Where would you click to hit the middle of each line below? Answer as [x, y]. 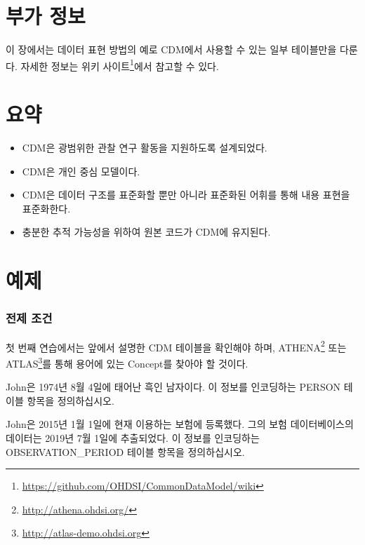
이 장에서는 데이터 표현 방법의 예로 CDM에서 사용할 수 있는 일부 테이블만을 [171, 49]
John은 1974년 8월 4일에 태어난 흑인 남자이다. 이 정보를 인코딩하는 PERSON [173, 387]
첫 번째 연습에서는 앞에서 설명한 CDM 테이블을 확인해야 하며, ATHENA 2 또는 [176, 346]
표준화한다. [46, 208]
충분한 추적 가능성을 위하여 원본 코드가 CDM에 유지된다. [146, 232]
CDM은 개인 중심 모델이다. [81, 171]
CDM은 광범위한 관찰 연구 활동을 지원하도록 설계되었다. [145, 148]
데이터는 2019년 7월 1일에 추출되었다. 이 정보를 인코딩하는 [133, 437]
